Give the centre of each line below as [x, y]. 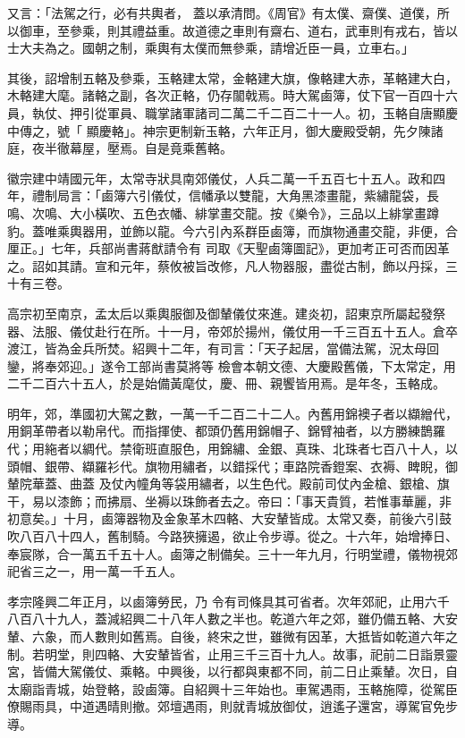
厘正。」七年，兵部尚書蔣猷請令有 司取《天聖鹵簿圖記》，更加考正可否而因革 [228, 248]
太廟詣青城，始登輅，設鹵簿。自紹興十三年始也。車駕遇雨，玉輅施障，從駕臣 [232, 688]
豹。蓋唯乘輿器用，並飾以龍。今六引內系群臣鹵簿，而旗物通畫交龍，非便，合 [232, 230]
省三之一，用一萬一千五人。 [101, 571]
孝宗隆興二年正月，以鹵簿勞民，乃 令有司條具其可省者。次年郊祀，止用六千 [228, 601]
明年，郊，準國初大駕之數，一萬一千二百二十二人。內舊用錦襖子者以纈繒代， [232, 413]
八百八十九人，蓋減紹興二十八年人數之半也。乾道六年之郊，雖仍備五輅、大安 [232, 619]
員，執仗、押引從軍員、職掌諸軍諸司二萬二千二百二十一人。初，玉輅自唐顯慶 [232, 112]
